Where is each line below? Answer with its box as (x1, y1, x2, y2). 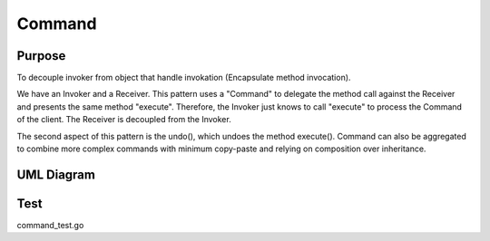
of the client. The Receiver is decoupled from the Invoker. (16, 114, 231, 125)
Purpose (16, 48, 66, 63)
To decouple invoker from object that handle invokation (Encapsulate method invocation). (16, 72, 351, 83)
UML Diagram (16, 167, 95, 182)
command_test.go (16, 219, 84, 230)
